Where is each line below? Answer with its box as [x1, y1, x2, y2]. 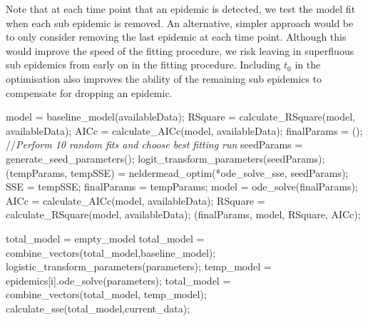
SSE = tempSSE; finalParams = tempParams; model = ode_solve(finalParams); [6, 179, 358, 194]
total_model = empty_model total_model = [6, 230, 205, 245]
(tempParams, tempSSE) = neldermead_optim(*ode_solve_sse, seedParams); [6, 165, 349, 180]
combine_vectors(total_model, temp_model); [6, 287, 207, 302]
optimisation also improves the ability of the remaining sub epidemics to [6, 71, 322, 86]
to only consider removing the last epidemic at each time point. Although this [6, 29, 347, 44]
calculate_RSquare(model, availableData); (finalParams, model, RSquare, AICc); [6, 207, 361, 222]
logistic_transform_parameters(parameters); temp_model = [6, 259, 272, 274]
